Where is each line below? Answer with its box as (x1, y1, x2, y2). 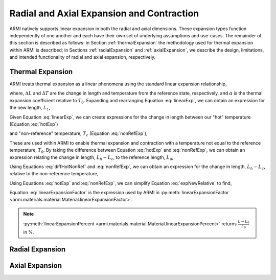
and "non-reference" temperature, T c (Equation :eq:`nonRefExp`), (9, 130, 148, 138)
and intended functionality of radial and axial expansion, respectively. (9, 54, 156, 60)
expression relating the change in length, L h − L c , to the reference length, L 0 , (9, 154, 174, 161)
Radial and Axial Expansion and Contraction (9, 8, 199, 19)
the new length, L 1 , (9, 105, 51, 112)
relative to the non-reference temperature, (9, 171, 99, 177)
